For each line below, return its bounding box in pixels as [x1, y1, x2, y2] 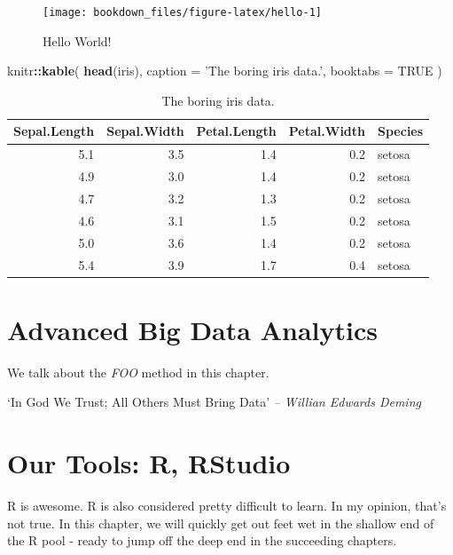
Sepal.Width [106, 122, 184, 140]
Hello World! [43, 31, 112, 50]
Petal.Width [288, 122, 366, 140]
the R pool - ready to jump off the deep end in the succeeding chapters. [7, 531, 397, 550]
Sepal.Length [13, 122, 95, 140]
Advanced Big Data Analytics [7, 311, 378, 347]
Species [378, 122, 424, 140]
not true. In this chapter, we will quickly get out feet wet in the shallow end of [7, 513, 434, 532]
